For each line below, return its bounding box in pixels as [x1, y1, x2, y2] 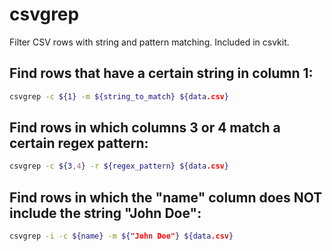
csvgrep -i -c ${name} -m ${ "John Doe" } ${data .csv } [9, 231, 234, 242]
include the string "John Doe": [9, 204, 202, 222]
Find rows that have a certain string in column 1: [9, 65, 314, 82]
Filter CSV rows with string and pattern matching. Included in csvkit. [9, 36, 290, 48]
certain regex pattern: [9, 135, 149, 152]
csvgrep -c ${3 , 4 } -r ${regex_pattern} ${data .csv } [9, 161, 229, 172]
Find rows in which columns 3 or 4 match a [9, 119, 281, 137]
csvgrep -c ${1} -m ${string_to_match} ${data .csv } [9, 91, 229, 102]
